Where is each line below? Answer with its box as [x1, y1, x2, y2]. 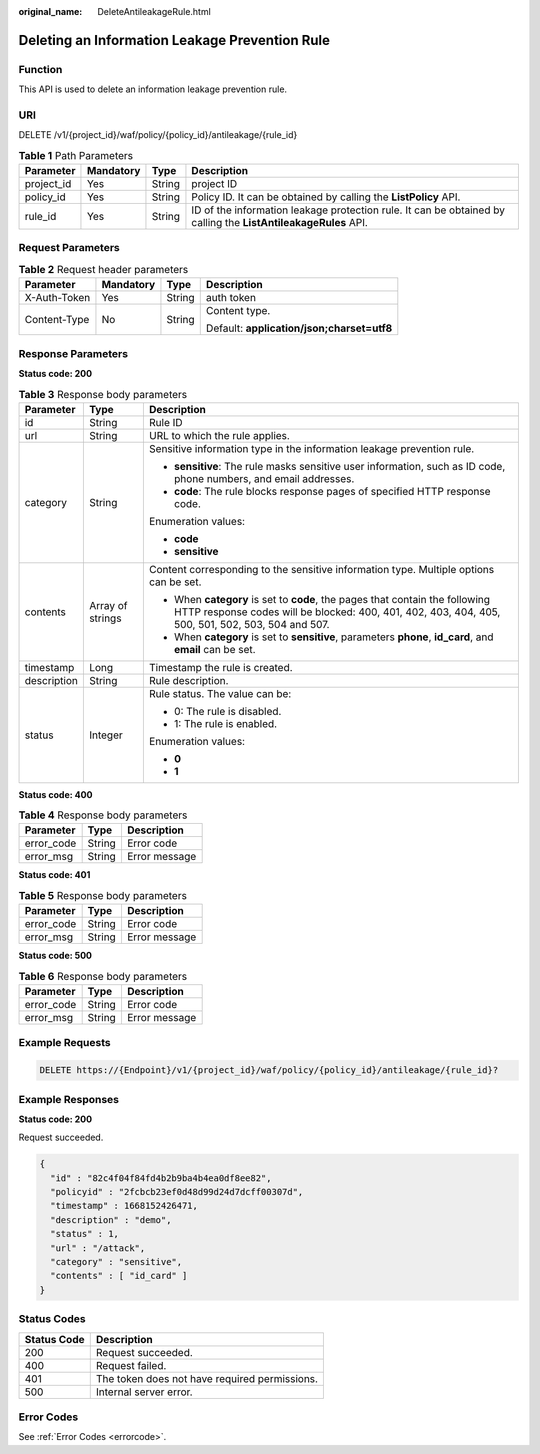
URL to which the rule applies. [148, 428, 290, 442]
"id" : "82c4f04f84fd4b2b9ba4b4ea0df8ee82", [50, 1172, 272, 1184]
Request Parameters [18, 241, 120, 255]
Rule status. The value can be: [148, 686, 292, 700]
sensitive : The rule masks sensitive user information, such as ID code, [173, 459, 506, 473]
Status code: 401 [18, 869, 91, 881]
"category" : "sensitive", [50, 1256, 183, 1267]
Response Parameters [18, 346, 129, 360]
